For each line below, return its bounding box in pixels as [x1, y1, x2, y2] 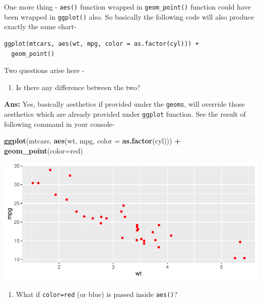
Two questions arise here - [4, 65, 85, 75]
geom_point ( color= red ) [4, 145, 83, 156]
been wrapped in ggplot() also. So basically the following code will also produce [4, 11, 254, 22]
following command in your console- [4, 118, 115, 129]
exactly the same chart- [4, 21, 77, 32]
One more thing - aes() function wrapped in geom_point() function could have [4, 2, 251, 12]
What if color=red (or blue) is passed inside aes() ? [16, 288, 178, 299]
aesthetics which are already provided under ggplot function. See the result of [4, 108, 246, 119]
